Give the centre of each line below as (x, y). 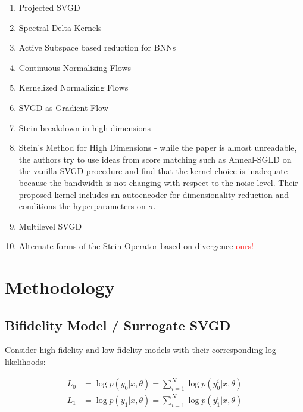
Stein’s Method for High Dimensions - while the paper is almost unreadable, (158, 148)
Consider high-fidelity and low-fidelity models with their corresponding (134, 350)
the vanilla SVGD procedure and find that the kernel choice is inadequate (153, 171)
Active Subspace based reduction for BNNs (97, 47)
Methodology (60, 287)
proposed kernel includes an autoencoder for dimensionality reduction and (154, 194)
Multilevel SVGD (50, 226)
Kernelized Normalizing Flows (74, 87)
